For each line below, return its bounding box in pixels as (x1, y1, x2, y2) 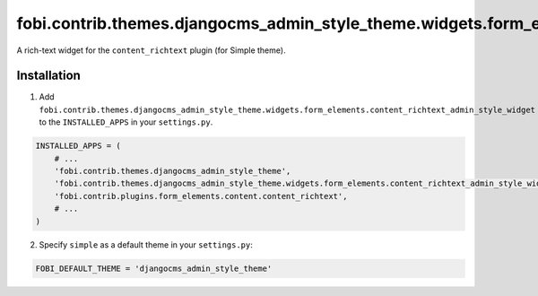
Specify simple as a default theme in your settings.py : (39, 239, 253, 250)
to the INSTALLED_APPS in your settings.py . (39, 117, 213, 127)
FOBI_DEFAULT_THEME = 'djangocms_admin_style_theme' (35, 263, 273, 274)
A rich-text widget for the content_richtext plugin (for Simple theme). (16, 45, 286, 56)
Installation (16, 68, 81, 83)
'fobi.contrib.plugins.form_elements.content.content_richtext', (54, 191, 348, 201)
